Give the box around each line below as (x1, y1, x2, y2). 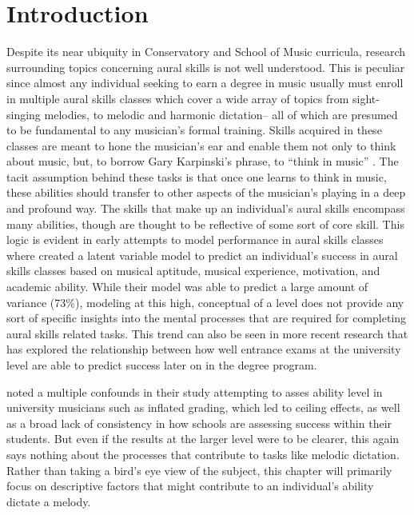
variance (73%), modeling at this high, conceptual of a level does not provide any (6, 293, 404, 310)
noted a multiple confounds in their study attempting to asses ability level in (6, 383, 383, 400)
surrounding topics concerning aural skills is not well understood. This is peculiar (6, 58, 405, 75)
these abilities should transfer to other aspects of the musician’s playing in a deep (6, 184, 406, 201)
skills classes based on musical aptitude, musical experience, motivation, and (6, 262, 380, 279)
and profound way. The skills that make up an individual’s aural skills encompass (6, 200, 405, 217)
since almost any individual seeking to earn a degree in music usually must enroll (6, 74, 404, 91)
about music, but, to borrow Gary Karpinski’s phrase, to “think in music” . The (6, 153, 399, 170)
